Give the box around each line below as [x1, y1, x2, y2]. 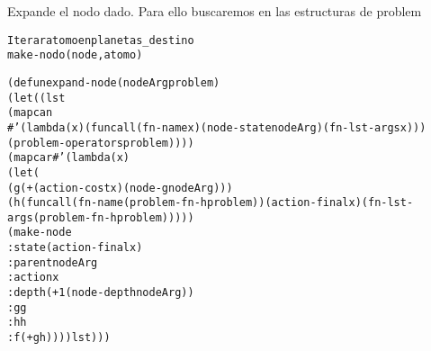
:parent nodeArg [7, 256, 98, 269]
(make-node [7, 226, 72, 239]
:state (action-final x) [7, 241, 143, 255]
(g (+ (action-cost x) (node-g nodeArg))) [7, 181, 233, 194]
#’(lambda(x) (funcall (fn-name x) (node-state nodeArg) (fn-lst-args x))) [7, 121, 427, 134]
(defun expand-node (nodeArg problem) [7, 76, 220, 89]
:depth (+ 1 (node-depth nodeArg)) [7, 286, 194, 300]
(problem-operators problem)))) [7, 136, 194, 149]
